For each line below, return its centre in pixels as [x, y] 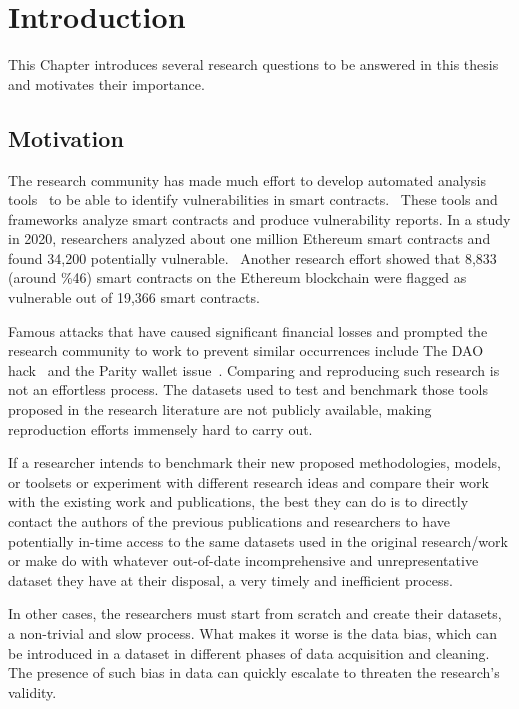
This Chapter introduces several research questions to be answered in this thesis [253, 64]
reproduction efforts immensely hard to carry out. [160, 428]
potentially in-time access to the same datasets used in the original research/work [258, 540]
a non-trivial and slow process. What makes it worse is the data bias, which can [253, 632]
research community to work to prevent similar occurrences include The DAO [246, 350]
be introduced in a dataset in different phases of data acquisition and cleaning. [249, 652]
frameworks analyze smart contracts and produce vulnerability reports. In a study [259, 218]
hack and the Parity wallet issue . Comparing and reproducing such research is [254, 369]
